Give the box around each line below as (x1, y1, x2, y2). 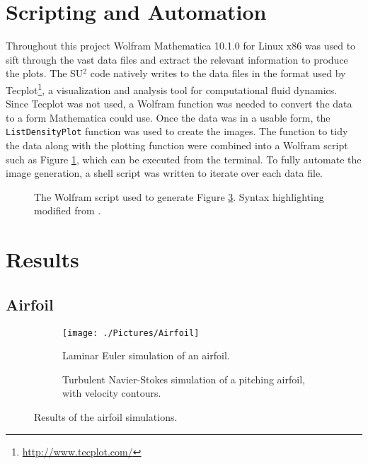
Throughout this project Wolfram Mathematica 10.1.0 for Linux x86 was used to (6, 38, 356, 53)
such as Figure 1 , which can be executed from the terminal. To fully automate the (6, 151, 362, 166)
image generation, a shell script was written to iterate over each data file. (6, 166, 323, 180)
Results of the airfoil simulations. (34, 409, 178, 424)
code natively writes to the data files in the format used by (90, 66, 346, 81)
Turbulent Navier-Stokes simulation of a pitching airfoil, (62, 371, 305, 386)
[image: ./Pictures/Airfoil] (62, 327, 200, 338)
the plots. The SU (6, 66, 84, 81)
